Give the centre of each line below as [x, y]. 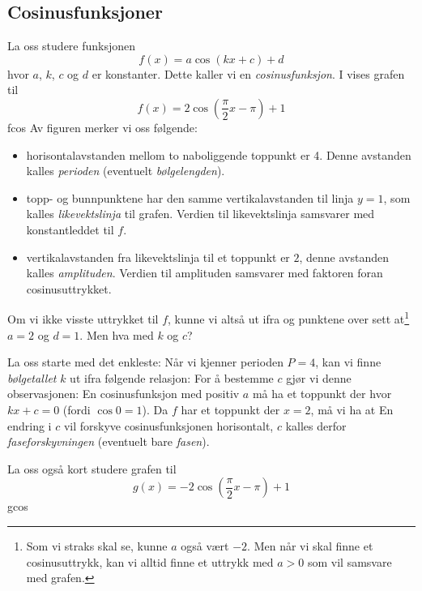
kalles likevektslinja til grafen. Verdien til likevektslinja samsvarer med [200, 214]
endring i [30, 425]
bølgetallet [32, 377]
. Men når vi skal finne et [310, 545]
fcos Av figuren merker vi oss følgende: [102, 127]
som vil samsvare [350, 561]
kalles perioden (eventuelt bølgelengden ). [126, 171]
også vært [205, 545]
